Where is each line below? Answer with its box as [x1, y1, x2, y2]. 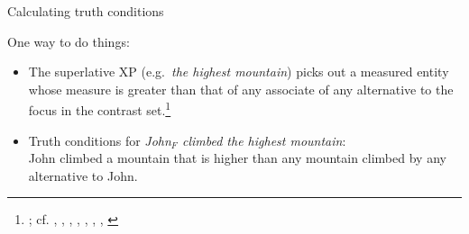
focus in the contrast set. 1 [28, 98, 171, 120]
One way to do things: [7, 31, 130, 50]
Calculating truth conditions [7, 2, 164, 20]
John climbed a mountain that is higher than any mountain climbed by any [28, 148, 446, 167]
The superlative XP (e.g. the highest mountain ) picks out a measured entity [28, 62, 449, 81]
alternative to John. [28, 166, 138, 184]
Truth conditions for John [28, 130, 171, 149]
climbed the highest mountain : [181, 130, 346, 149]
